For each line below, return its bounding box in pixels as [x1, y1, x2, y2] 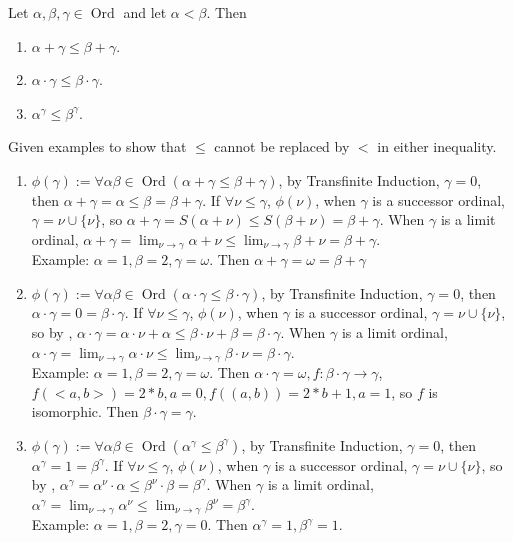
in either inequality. [377, 136, 497, 157]
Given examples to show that [8, 136, 187, 157]
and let [123, 2, 167, 22]
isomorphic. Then [31, 401, 139, 422]
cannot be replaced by [214, 136, 350, 157]
